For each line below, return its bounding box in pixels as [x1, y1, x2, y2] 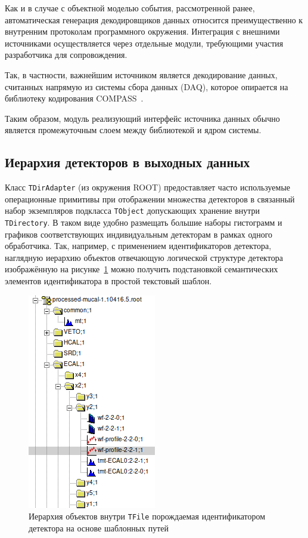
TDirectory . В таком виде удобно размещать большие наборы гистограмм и [5, 216, 282, 229]
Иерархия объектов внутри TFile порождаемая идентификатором [29, 510, 266, 522]
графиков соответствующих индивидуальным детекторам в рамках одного [5, 228, 273, 240]
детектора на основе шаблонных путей [29, 521, 169, 534]
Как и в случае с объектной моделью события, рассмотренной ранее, [5, 2, 255, 14]
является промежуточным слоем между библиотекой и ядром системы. [5, 124, 262, 136]
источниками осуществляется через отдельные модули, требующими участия [5, 36, 284, 49]
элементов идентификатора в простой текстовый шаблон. [5, 275, 212, 287]
